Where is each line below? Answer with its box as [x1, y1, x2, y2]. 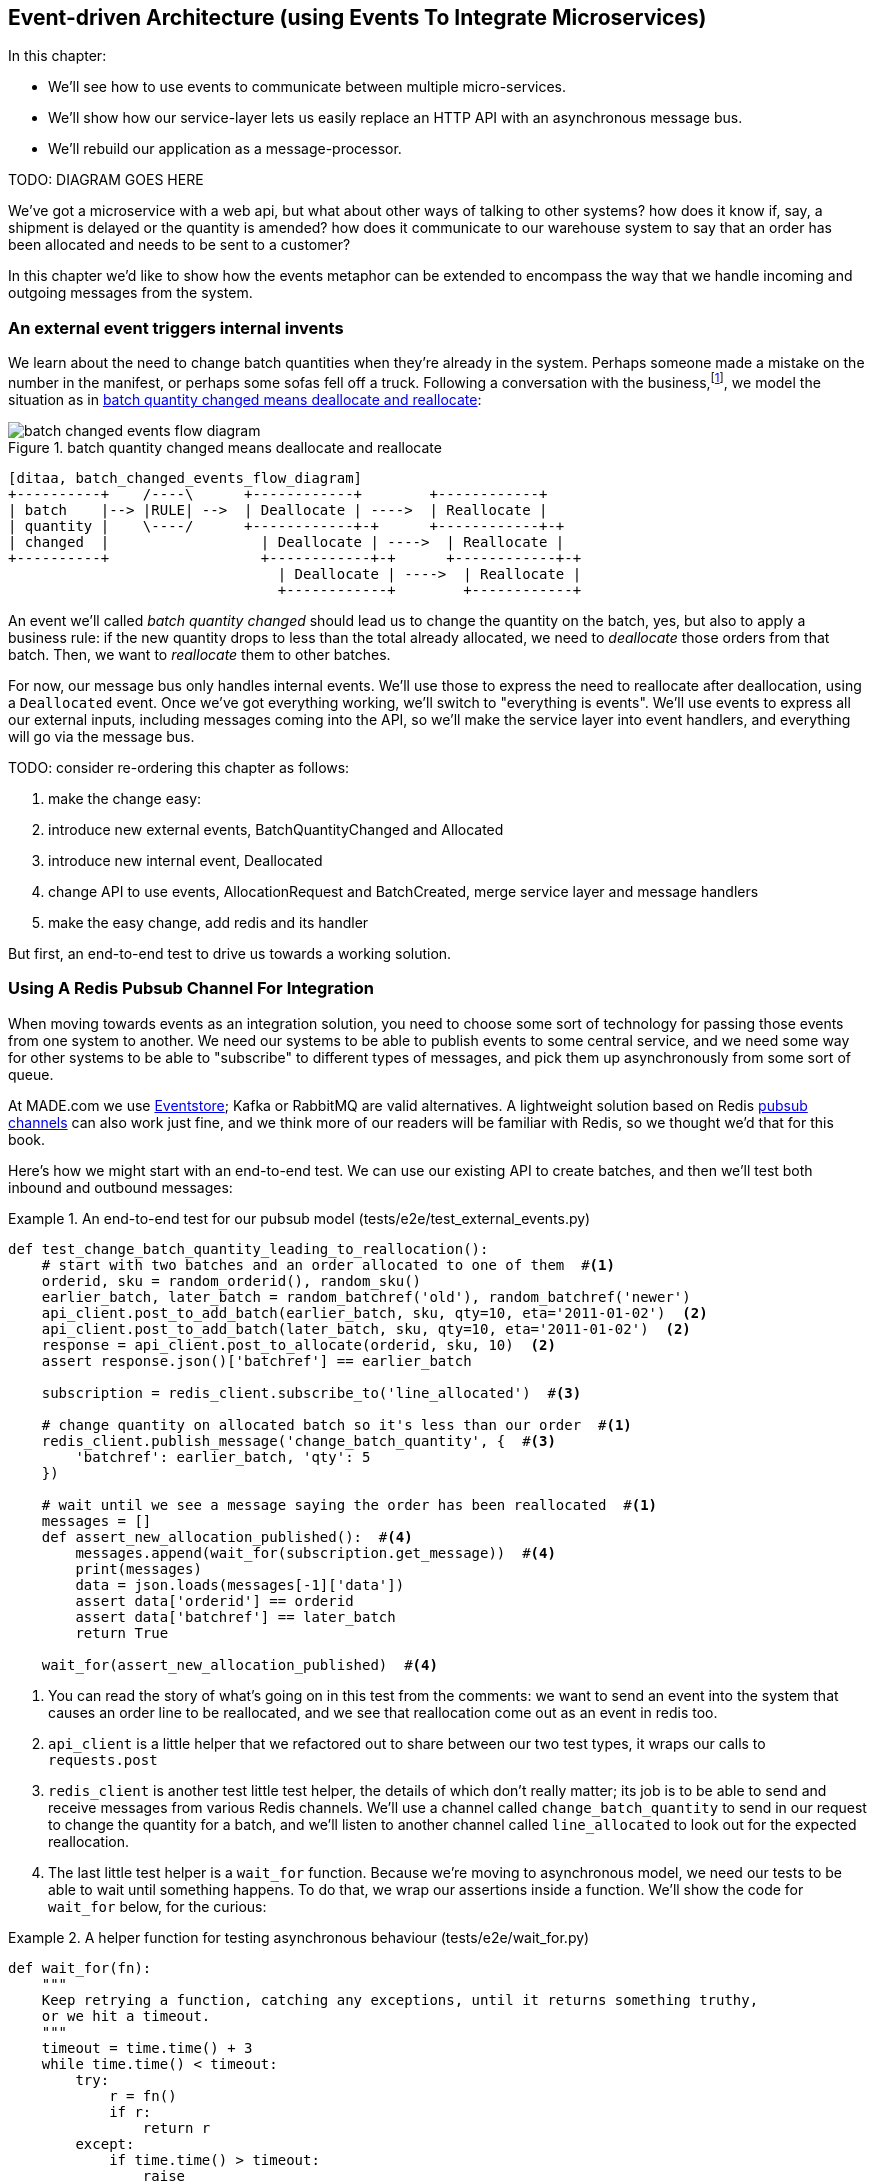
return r [142, 2119, 211, 2136]
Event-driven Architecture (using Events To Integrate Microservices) [8, 5, 707, 30]
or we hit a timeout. [41, 2007, 211, 2024]
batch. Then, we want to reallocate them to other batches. [8, 645, 391, 663]
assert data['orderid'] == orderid [75, 1592, 354, 1609]
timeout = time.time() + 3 [41, 2039, 253, 2056]
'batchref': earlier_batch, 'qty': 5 [75, 1448, 371, 1465]
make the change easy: [48, 789, 202, 807]
